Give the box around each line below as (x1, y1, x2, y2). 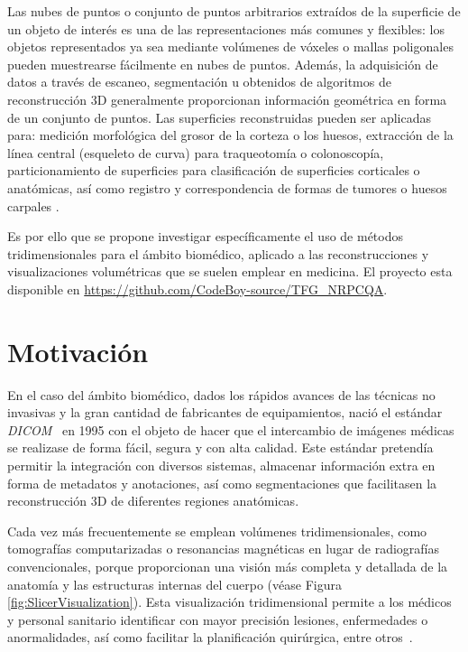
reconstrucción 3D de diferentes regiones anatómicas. (7, 491, 299, 510)
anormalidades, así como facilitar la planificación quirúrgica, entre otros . (7, 628, 413, 647)
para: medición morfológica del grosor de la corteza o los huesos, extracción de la (7, 126, 454, 144)
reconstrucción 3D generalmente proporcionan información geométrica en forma (7, 89, 447, 108)
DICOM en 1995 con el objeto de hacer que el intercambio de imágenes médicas (7, 420, 454, 439)
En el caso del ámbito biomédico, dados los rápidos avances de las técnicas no (7, 385, 436, 404)
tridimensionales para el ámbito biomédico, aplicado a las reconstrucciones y (7, 244, 429, 263)
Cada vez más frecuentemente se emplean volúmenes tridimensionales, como (7, 521, 427, 540)
